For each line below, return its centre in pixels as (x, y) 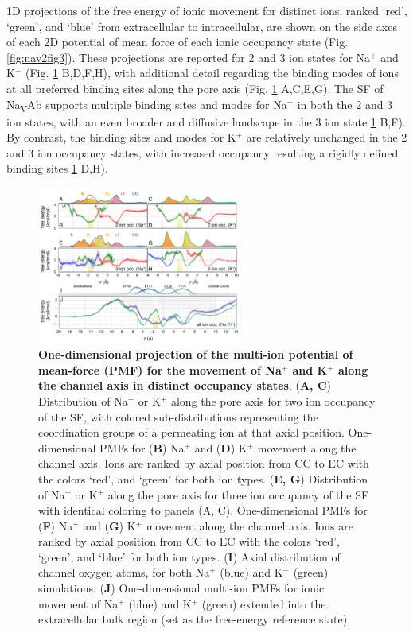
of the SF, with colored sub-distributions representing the (178, 416)
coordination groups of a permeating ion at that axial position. (191, 432)
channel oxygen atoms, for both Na (124, 572)
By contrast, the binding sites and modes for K (121, 137)
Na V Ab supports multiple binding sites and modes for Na (147, 105)
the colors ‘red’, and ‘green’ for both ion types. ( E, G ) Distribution (203, 478)
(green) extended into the (264, 603)
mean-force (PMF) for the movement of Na (160, 369)
